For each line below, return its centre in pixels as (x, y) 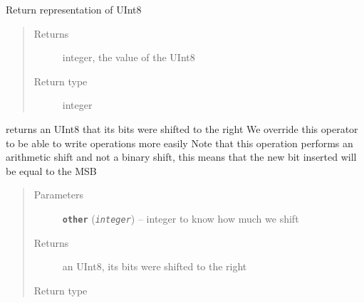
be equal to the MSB (51, 170)
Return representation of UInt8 (74, 9)
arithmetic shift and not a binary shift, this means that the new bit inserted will (181, 157)
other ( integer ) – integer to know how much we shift (181, 218)
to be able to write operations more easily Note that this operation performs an (180, 143)
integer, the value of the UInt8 (129, 57)
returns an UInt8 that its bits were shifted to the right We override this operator (182, 128)
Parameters (58, 195)
